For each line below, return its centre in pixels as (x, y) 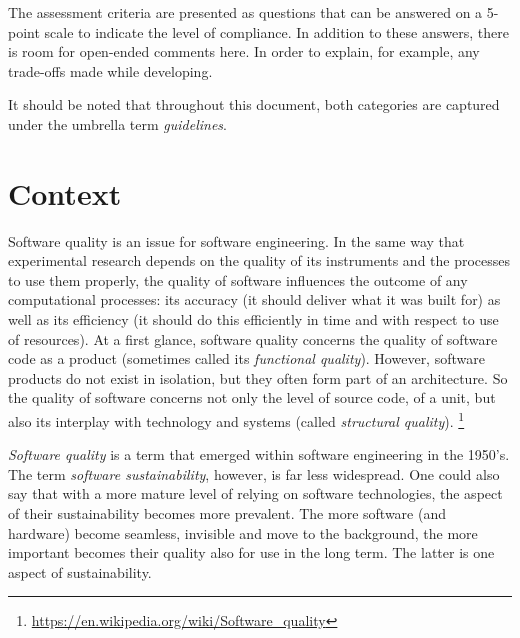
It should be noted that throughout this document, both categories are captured (254, 104)
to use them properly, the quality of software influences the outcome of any (238, 279)
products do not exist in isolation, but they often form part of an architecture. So (258, 377)
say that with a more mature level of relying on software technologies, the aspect (255, 493)
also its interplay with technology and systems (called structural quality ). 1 (236, 419)
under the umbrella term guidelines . (117, 123)
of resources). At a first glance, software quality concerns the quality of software (253, 338)
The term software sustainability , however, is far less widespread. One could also (254, 473)
